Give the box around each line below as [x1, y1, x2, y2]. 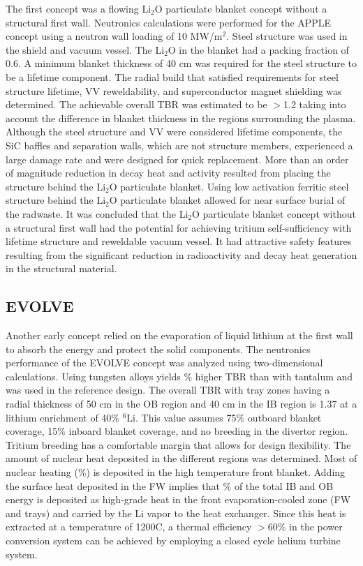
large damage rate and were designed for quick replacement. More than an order [6, 151, 349, 166]
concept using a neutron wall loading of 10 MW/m [6, 29, 223, 43]
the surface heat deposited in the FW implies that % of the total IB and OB [6, 478, 334, 493]
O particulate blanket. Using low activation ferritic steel [109, 179, 349, 193]
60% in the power [267, 519, 343, 534]
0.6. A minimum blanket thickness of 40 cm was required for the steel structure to [6, 56, 357, 70]
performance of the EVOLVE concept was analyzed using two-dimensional [6, 355, 323, 370]
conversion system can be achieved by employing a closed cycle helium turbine [6, 533, 341, 547]
